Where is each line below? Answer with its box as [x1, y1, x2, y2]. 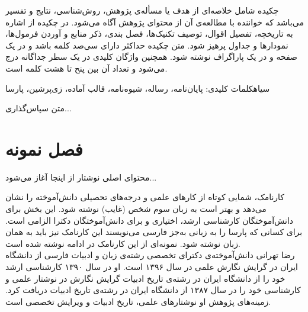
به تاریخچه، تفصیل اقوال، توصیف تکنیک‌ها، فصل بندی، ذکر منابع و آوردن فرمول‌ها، [5, 27, 293, 40]
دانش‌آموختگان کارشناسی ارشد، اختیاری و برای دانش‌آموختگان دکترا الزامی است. [5, 214, 293, 226]
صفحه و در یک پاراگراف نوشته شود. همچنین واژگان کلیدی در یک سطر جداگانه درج [5, 50, 297, 63]
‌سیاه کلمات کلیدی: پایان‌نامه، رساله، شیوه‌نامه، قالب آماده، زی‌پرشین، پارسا [5, 82, 270, 94]
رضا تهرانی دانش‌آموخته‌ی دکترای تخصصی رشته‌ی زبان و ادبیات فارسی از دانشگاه [5, 249, 295, 261]
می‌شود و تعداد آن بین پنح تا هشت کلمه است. [5, 62, 168, 74]
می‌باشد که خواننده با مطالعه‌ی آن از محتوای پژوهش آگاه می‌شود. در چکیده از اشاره [5, 15, 304, 28]
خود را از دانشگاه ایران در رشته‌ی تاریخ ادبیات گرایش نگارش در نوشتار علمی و [5, 272, 285, 284]
